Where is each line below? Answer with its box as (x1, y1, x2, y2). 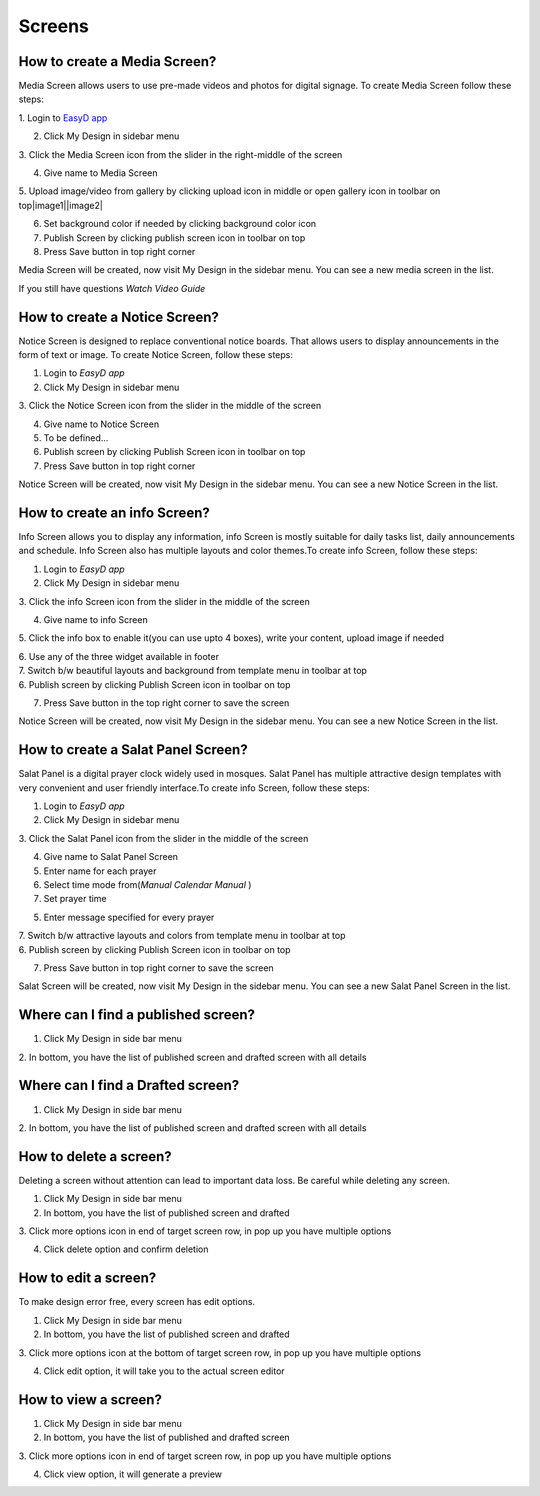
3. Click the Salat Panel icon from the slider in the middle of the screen (18, 832, 309, 844)
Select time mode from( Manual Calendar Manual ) (43, 879, 252, 891)
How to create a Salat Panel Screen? (18, 741, 249, 759)
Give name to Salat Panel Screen (43, 851, 179, 863)
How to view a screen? (18, 1391, 162, 1408)
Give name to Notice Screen (43, 418, 160, 430)
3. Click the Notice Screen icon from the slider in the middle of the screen (18, 400, 322, 412)
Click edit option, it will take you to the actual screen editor (43, 1365, 285, 1377)
